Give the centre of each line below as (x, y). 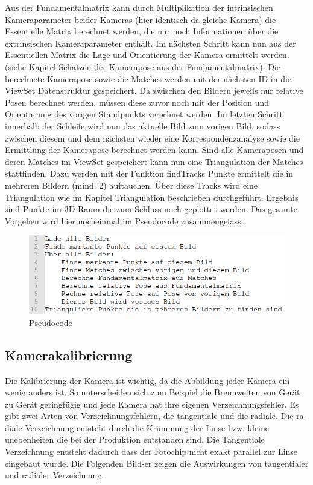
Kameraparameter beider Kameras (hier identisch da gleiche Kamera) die (141, 19)
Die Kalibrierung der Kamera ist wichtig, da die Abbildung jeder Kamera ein (147, 380)
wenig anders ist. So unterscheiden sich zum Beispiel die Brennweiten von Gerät (153, 392)
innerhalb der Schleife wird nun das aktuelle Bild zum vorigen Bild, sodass (143, 125)
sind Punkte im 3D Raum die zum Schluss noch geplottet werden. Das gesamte (151, 209)
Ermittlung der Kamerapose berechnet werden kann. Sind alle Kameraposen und (154, 150)
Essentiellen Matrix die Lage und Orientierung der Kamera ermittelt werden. (147, 55)
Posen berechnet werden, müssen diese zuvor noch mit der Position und (137, 102)
